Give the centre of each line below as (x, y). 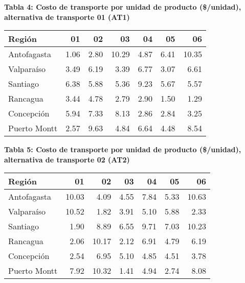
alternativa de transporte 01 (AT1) (67, 17)
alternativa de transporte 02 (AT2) (67, 159)
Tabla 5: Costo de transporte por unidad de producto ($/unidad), (123, 149)
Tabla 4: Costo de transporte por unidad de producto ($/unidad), (123, 7)
